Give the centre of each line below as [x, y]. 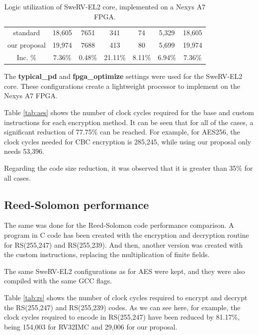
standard [27, 33]
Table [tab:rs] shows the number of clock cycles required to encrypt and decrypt [126, 297]
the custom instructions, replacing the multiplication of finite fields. [107, 254]
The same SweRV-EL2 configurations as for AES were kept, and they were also [125, 271]
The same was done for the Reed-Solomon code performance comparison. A [119, 225]
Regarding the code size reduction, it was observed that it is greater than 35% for [129, 167]
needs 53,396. [24, 151]
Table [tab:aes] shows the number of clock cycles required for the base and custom [129, 112]
